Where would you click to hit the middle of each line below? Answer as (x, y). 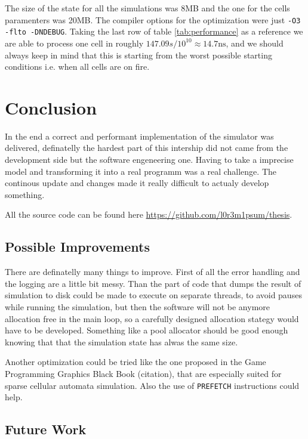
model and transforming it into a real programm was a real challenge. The (141, 171)
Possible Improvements (77, 247)
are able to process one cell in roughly (74, 43)
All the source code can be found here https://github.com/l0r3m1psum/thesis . (149, 214)
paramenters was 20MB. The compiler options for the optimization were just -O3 (153, 19)
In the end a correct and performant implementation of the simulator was (139, 136)
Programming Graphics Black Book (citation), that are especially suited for (143, 373)
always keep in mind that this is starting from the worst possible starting (138, 55)
